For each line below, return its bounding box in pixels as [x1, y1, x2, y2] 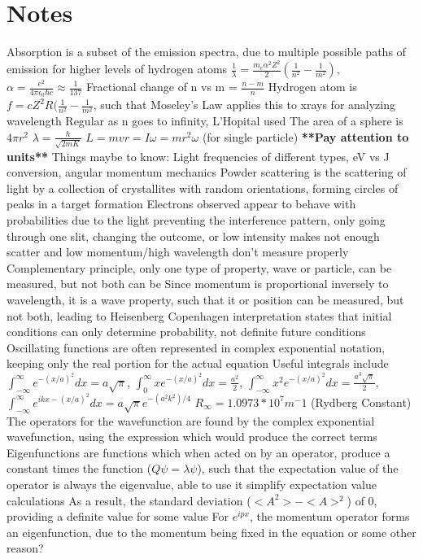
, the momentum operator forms [249, 508, 410, 525]
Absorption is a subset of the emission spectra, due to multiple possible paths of [7, 43, 406, 60]
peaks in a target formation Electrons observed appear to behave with [7, 195, 356, 212]
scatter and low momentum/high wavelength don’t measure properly [7, 243, 349, 260]
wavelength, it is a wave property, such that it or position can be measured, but [7, 291, 404, 308]
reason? [7, 539, 44, 557]
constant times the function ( [7, 460, 152, 477]
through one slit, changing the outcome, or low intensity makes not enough [7, 227, 380, 244]
